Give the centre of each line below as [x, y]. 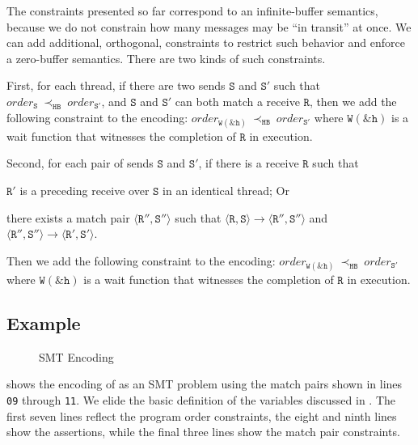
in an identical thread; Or [226, 190]
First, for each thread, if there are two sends [116, 85]
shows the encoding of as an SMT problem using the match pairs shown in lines [205, 384]
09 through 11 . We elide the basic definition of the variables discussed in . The [201, 399]
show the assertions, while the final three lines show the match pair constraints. [203, 432]
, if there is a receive [249, 163]
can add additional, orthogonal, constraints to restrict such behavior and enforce [206, 42]
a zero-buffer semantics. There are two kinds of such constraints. [166, 58]
